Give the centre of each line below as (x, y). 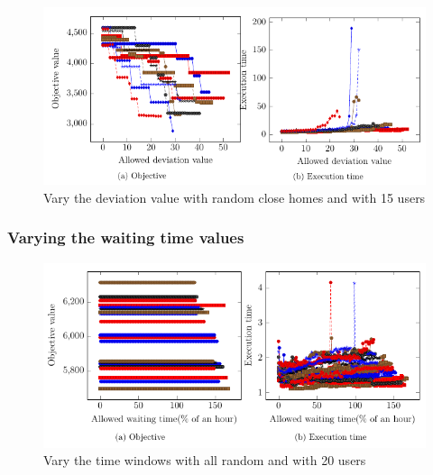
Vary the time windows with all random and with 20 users (205, 460)
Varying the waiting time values (126, 237)
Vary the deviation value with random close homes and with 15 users (235, 197)
